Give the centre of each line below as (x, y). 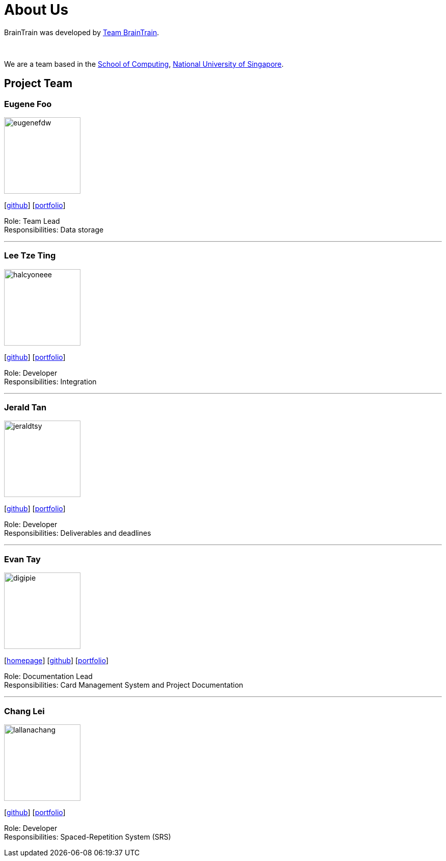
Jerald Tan (25, 408)
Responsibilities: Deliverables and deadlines (78, 533)
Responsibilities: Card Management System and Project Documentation (124, 685)
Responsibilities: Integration (50, 381)
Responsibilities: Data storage (54, 229)
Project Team (38, 84)
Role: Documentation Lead (48, 676)
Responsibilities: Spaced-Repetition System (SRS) (88, 837)
